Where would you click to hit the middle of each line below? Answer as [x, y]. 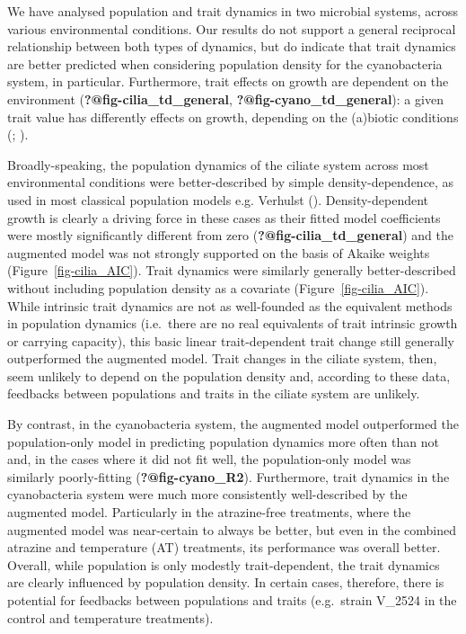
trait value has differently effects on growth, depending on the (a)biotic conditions [233, 116]
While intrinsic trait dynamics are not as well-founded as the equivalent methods [230, 305]
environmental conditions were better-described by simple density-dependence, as [231, 182]
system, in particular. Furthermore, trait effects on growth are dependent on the [228, 81]
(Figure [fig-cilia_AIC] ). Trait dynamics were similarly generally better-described [232, 270]
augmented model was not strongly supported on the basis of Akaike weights [219, 252]
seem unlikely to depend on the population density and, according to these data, [229, 375]
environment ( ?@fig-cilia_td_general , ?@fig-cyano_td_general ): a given [225, 98]
